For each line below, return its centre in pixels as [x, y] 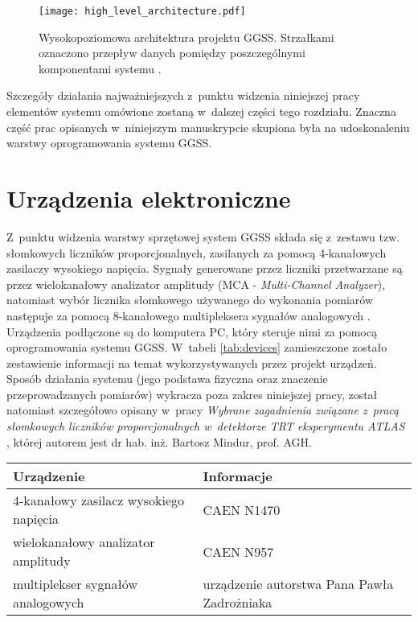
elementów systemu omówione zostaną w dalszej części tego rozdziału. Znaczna [201, 111]
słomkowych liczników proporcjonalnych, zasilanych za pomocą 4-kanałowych [197, 252]
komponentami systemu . [100, 68]
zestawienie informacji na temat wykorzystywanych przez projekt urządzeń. [192, 362]
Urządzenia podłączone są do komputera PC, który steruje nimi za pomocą [192, 331]
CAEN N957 [238, 551]
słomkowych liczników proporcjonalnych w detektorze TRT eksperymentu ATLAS [206, 426]
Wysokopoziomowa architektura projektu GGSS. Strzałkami [186, 37]
